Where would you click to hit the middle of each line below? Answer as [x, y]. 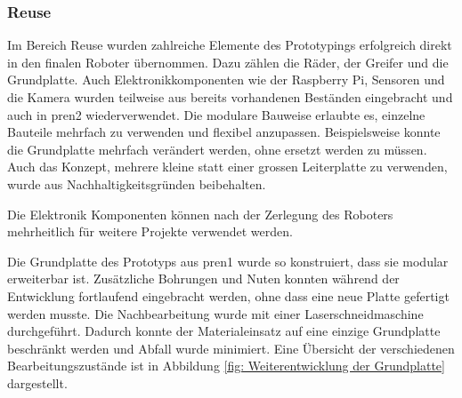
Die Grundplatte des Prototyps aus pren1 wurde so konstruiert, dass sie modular [228, 261]
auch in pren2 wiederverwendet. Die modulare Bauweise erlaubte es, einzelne [216, 114]
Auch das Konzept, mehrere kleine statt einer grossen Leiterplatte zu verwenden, [227, 167]
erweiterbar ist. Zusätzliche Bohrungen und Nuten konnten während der [203, 279]
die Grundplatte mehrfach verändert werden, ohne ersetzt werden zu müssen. [217, 149]
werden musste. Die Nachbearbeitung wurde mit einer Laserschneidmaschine [215, 313]
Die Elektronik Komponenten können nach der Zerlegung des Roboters [200, 214]
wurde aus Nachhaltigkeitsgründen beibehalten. [137, 183]
